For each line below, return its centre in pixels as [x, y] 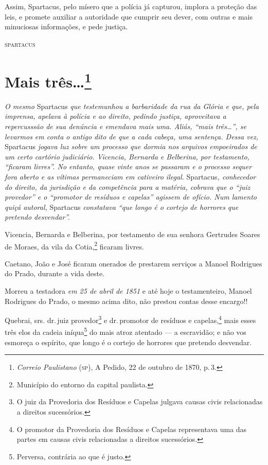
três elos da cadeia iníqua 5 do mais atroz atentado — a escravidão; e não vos [126, 331]
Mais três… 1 [48, 80]
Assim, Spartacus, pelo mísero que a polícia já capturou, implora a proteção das [131, 6]
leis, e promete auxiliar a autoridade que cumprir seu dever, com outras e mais [129, 16]
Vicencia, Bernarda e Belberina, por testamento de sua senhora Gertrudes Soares [132, 234]
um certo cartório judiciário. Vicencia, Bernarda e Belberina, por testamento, [127, 156]
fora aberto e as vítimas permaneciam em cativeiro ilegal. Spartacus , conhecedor [130, 176]
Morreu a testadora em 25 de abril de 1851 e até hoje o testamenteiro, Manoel [128, 290]
